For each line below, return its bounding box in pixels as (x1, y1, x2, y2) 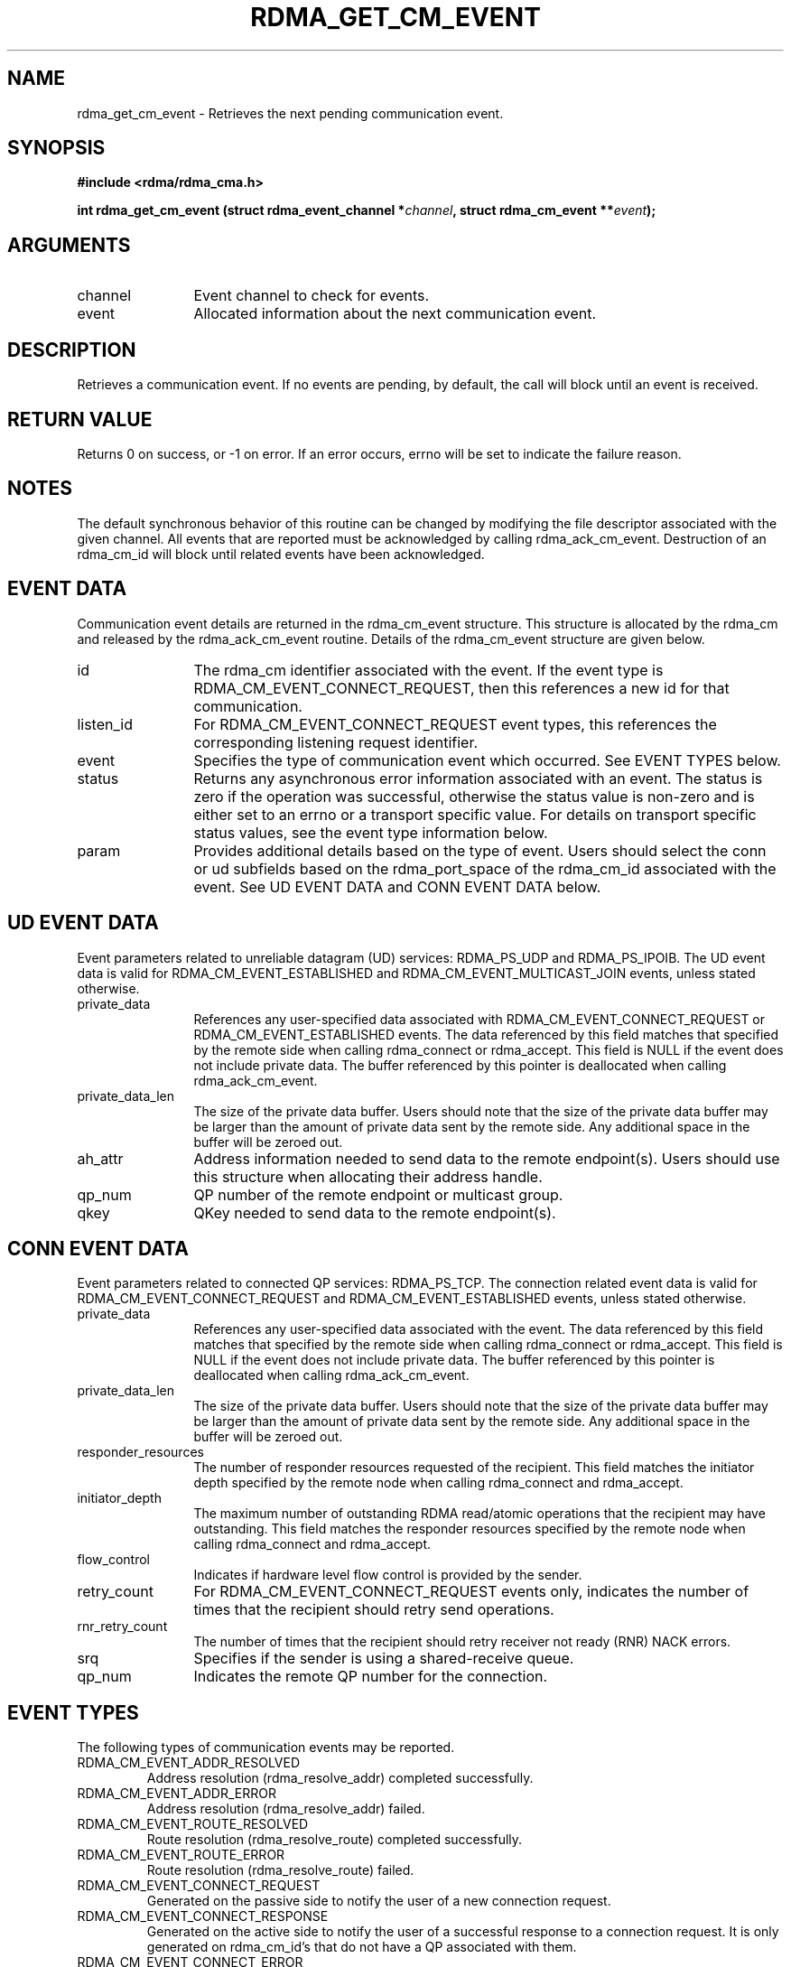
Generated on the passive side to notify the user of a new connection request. (146, 1893, 611, 1909)
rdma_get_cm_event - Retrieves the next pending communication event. (77, 105, 504, 121)
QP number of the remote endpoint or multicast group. (193, 1185, 563, 1204)
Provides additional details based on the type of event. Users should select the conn (193, 841, 767, 860)
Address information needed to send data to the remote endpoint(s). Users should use (193, 1149, 780, 1168)
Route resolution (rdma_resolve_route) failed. (146, 1862, 414, 1878)
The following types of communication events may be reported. (77, 1739, 455, 1756)
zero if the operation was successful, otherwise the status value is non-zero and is (193, 787, 755, 806)
